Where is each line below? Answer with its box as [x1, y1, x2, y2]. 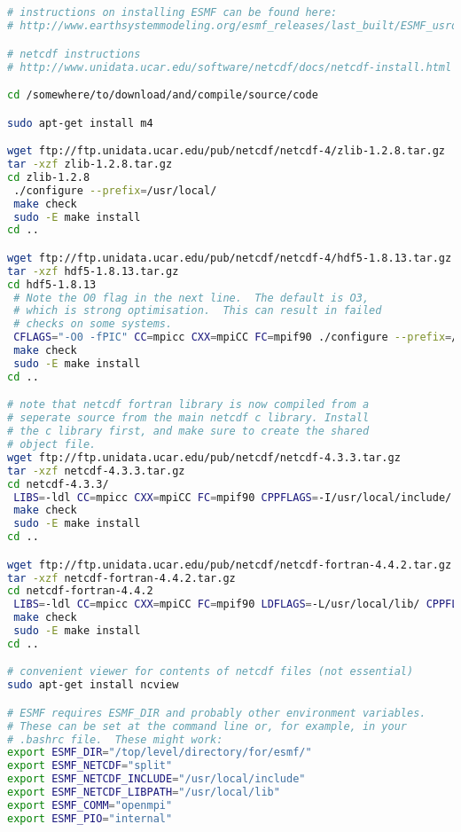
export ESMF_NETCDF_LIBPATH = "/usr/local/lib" [7, 786, 280, 799]
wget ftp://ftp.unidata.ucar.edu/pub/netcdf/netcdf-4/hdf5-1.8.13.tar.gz [7, 251, 452, 264]
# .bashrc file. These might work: [7, 733, 223, 746]
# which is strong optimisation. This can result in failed [13, 304, 382, 318]
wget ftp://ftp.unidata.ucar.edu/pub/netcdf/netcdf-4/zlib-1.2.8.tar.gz [7, 145, 445, 158]
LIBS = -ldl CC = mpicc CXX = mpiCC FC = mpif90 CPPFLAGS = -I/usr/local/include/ [13, 491, 452, 504]
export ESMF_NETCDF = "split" [7, 759, 173, 773]
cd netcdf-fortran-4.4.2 [7, 585, 153, 598]
